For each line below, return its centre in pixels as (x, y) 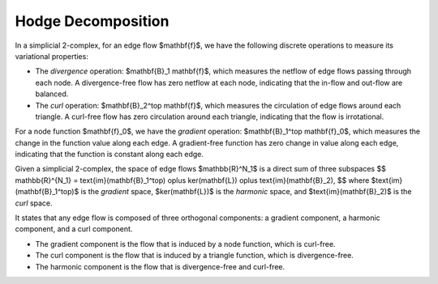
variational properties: (52, 56)
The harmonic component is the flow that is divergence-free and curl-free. (160, 266)
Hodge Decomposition (92, 21)
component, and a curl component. (74, 229)
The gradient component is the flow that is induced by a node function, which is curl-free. (185, 244)
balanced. (52, 94)
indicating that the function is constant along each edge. (109, 155)
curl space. (34, 203)
